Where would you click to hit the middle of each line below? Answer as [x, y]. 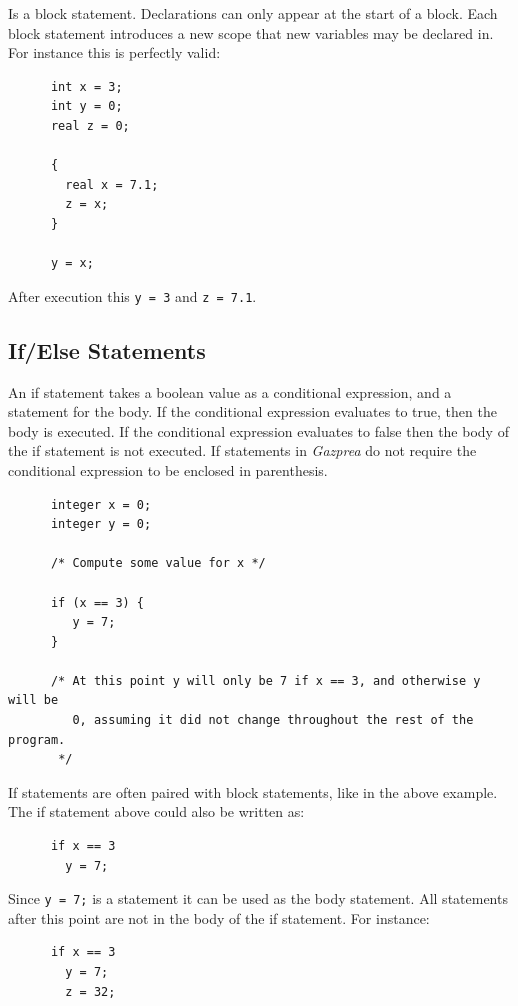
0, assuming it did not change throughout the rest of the [273, 720]
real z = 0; [90, 125]
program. [37, 739]
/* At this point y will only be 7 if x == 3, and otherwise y [265, 680]
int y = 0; [86, 106]
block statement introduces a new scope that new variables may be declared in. [251, 32]
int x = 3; [86, 86]
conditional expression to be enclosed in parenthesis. [168, 469]
